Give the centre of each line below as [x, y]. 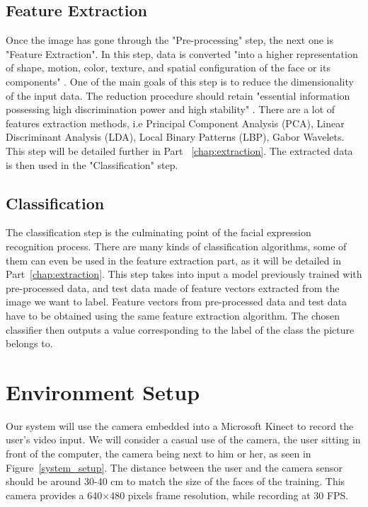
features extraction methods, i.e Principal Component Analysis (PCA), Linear [175, 123]
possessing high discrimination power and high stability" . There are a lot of [171, 109]
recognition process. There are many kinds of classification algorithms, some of [176, 246]
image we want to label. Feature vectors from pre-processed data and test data [177, 302]
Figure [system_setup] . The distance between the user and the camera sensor [174, 467]
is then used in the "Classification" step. [92, 164]
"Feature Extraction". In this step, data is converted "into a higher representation [182, 53]
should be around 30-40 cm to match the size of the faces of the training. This [176, 481]
